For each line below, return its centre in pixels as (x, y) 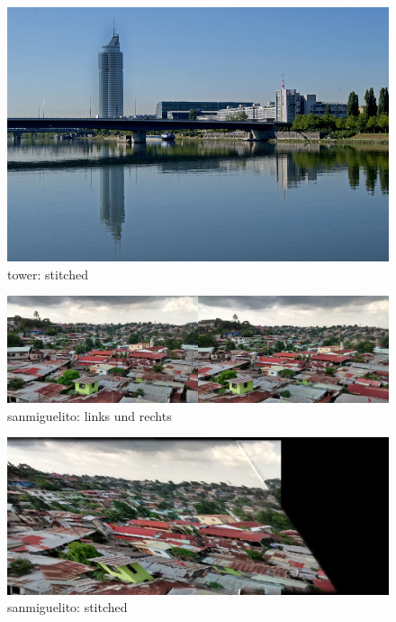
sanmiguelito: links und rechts (90, 415)
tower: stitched (48, 274)
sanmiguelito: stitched (67, 607)
